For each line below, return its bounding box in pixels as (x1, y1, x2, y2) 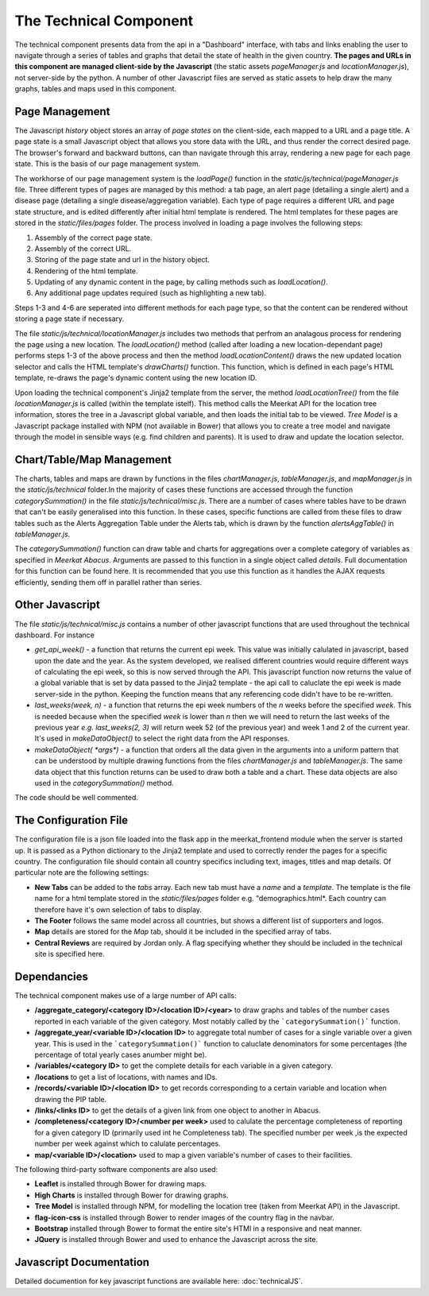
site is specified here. (34, 950, 105, 959)
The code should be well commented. (14, 793, 139, 803)
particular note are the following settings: (14, 868, 150, 877)
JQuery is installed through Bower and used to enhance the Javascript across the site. (34, 1235, 319, 1244)
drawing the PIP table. (34, 1094, 107, 1104)
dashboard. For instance (14, 630, 95, 640)
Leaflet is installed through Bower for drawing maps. (34, 1179, 207, 1189)
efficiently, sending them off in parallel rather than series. (14, 577, 203, 587)
